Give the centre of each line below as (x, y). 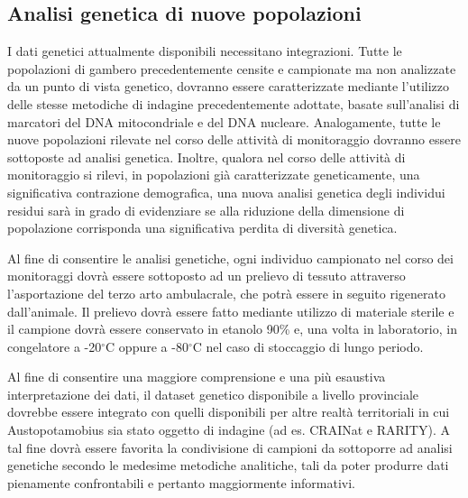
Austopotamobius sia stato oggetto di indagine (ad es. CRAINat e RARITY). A (229, 430)
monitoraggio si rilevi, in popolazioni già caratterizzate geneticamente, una (214, 175)
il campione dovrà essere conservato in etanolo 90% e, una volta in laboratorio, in (232, 329)
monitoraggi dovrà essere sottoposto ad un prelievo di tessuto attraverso (206, 276)
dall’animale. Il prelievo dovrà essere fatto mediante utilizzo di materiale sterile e (231, 311)
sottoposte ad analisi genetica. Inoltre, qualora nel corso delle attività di (206, 157)
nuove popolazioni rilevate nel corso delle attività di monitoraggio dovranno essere (234, 139)
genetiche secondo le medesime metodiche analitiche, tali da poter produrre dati (228, 465)
